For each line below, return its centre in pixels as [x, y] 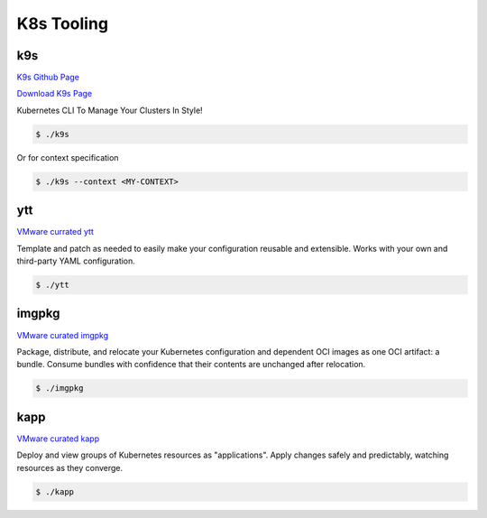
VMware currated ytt [55, 232]
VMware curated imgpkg [63, 335]
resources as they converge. [70, 467]
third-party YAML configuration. [76, 261]
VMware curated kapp [58, 439]
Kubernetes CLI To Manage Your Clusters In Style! [110, 110]
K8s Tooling [62, 23]
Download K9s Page [55, 94]
